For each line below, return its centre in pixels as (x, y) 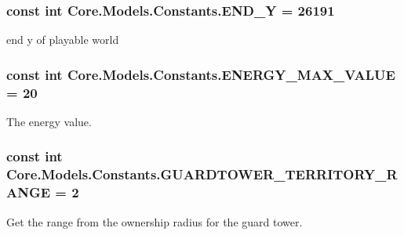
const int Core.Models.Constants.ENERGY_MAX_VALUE (201, 74)
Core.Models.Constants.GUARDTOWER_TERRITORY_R (202, 174)
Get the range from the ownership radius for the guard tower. (155, 221)
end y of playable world (63, 40)
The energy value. (49, 121)
